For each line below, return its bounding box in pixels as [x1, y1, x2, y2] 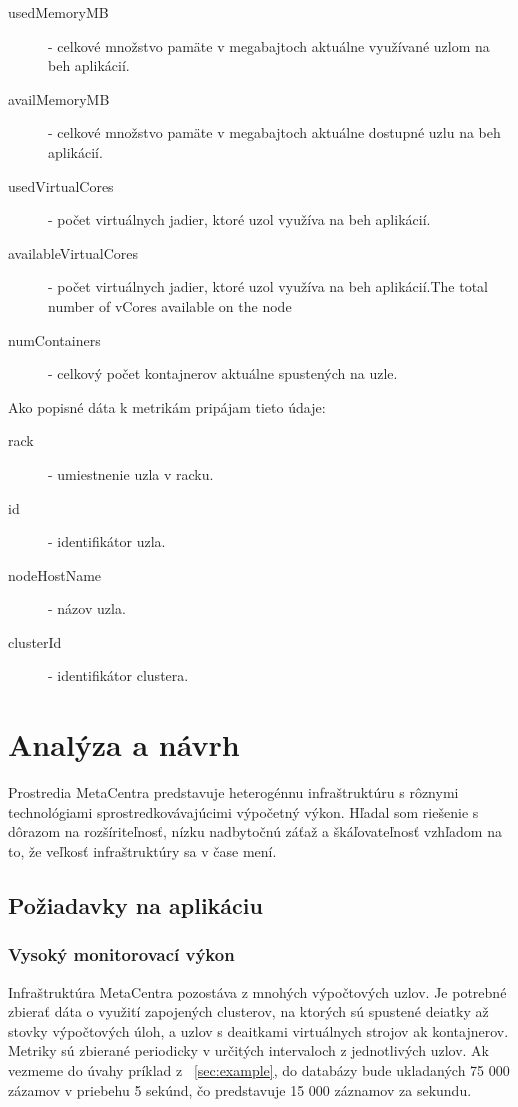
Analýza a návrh [8, 724, 240, 765]
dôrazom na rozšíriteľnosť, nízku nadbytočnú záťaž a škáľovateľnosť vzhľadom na [8, 821, 502, 842]
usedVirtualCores [8, 175, 114, 196]
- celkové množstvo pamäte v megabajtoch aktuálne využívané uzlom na [48, 35, 490, 56]
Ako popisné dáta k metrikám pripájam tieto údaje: [8, 396, 326, 417]
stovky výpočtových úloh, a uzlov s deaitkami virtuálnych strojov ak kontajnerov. [8, 1020, 509, 1041]
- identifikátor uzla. [48, 531, 166, 552]
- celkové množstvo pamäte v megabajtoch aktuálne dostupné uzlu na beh [48, 122, 501, 143]
